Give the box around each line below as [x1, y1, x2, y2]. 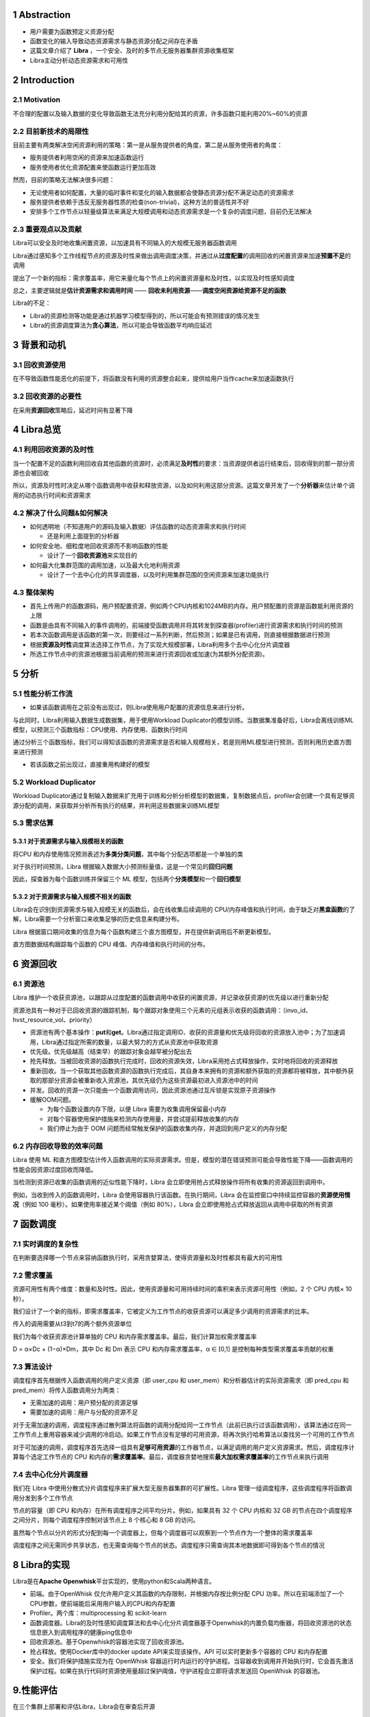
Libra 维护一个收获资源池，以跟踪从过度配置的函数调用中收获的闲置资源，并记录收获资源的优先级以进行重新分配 [12, 993, 329, 1002]
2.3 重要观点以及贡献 [12, 225, 82, 234]
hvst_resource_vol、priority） [12, 1015, 96, 1023]
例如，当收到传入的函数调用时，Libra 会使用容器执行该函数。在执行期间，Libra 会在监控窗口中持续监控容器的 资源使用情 [12, 1190, 351, 1198]
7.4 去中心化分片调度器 [12, 1470, 88, 1479]
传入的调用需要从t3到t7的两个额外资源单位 [12, 1319, 132, 1328]
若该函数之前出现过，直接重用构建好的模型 [29, 760, 150, 769]
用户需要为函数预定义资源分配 [29, 27, 114, 36]
